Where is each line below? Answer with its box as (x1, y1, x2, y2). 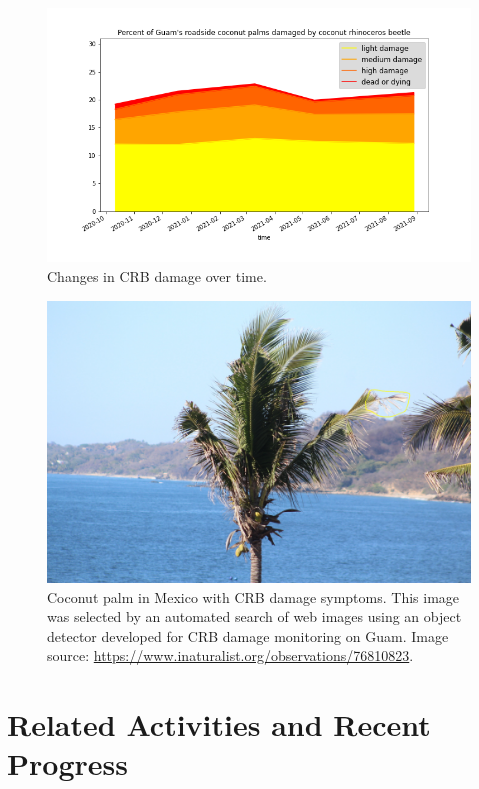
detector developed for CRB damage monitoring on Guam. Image (47, 625, 449, 646)
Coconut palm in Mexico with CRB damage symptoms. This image (47, 586, 460, 607)
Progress (7, 743, 128, 784)
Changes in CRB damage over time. (47, 265, 267, 286)
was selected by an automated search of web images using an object (47, 606, 462, 627)
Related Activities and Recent (7, 704, 431, 745)
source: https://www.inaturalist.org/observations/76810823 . (47, 645, 414, 666)
